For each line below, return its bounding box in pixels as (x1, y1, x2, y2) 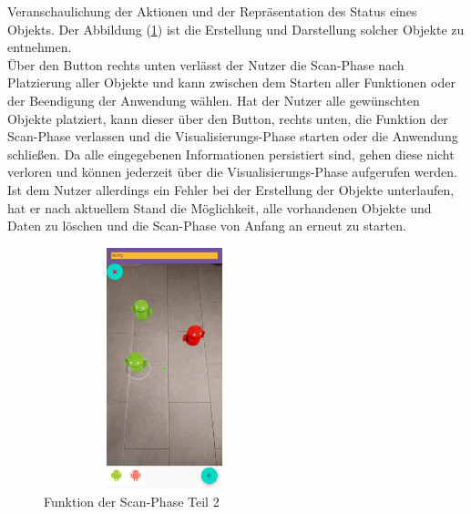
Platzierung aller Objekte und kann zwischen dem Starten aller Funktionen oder (7, 73, 456, 92)
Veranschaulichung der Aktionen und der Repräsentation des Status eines (7, 2, 417, 20)
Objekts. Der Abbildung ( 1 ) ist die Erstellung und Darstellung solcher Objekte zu (7, 19, 465, 38)
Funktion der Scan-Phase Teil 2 (44, 491, 220, 510)
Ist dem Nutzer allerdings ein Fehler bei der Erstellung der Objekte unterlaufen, (7, 180, 455, 199)
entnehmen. (7, 37, 72, 57)
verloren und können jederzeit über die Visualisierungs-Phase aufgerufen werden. (7, 162, 457, 181)
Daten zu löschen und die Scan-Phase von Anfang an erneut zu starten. (7, 216, 406, 235)
